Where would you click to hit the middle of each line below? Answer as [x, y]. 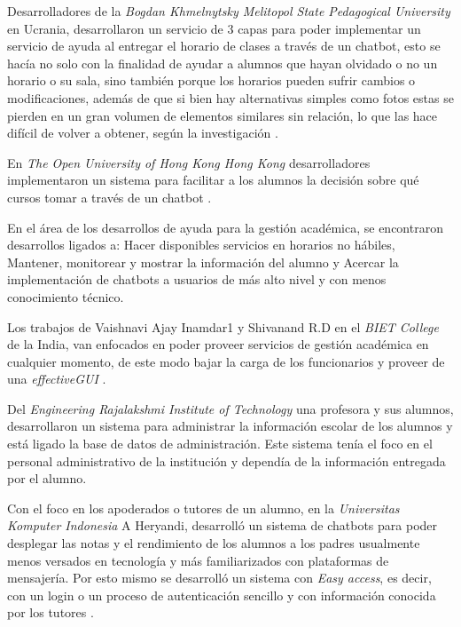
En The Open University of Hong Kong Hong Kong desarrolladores [189, 162]
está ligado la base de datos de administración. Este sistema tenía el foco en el [220, 444]
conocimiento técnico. [66, 296]
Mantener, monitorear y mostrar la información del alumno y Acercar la [203, 262]
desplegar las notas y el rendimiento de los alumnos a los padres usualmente [214, 543]
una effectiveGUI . [57, 379]
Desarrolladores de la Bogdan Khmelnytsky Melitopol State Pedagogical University [229, 11]
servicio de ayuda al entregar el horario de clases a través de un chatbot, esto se [224, 46]
